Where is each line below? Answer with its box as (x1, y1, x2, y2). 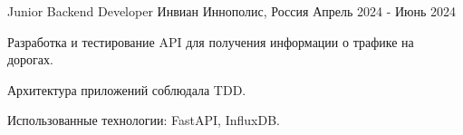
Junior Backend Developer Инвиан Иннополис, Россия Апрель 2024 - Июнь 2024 (7, 2, 457, 20)
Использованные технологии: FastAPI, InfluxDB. (7, 111, 280, 130)
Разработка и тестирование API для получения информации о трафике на (7, 32, 414, 51)
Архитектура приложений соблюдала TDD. (7, 80, 246, 99)
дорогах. (7, 50, 53, 69)
